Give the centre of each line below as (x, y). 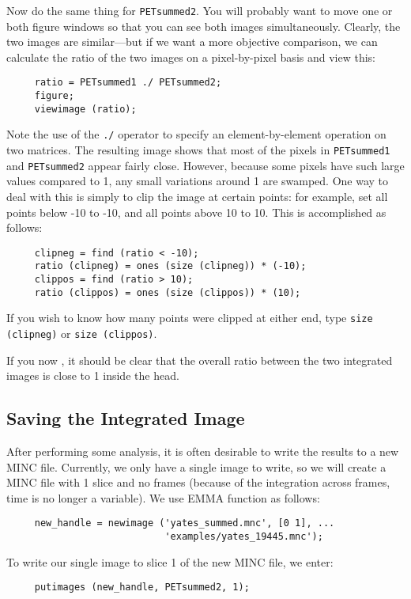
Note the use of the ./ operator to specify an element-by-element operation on (196, 134)
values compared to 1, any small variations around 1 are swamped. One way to (198, 181)
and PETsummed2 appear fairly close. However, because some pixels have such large (205, 165)
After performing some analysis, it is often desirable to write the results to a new (203, 451)
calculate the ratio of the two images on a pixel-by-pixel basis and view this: (191, 57)
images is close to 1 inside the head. (93, 375)
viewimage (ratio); (85, 109)
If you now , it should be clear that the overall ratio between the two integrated (200, 360)
